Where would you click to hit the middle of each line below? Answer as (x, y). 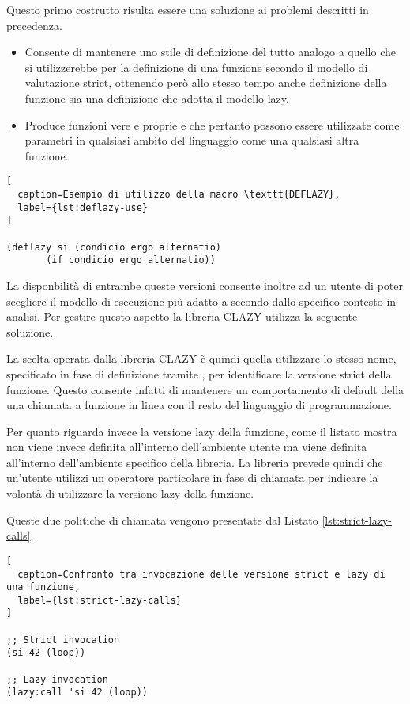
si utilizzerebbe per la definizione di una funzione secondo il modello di (196, 67)
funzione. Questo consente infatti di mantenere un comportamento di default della (205, 389)
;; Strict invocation (63, 640)
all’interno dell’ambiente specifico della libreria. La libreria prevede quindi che (195, 462)
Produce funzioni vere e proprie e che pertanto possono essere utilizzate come (212, 124)
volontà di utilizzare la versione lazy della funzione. (130, 493)
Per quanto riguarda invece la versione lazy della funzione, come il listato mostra (202, 431)
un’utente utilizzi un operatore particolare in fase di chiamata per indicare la (192, 478)
